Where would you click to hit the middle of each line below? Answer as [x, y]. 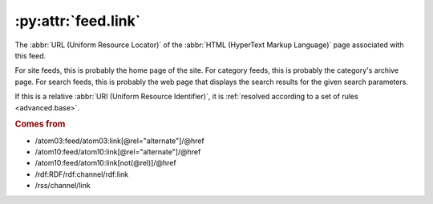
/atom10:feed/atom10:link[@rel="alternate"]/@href [118, 151]
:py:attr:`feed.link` [78, 21]
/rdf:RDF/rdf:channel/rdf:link [81, 174]
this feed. [30, 55]
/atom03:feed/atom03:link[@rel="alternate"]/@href [119, 141]
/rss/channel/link [63, 186]
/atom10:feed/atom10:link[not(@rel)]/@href [105, 163]
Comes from [40, 124]
